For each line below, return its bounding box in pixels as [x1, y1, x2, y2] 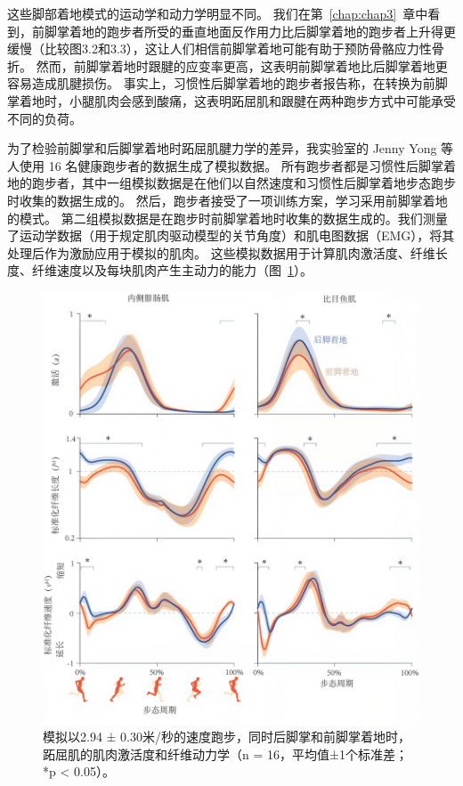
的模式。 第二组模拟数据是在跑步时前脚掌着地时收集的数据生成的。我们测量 [7, 208, 448, 227]
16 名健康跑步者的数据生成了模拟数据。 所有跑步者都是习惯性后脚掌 [48, 156, 443, 174]
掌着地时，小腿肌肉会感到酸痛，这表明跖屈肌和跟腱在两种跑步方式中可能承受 [7, 91, 456, 109]
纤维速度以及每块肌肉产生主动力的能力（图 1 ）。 [31, 261, 313, 280]
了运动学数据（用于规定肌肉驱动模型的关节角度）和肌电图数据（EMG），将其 [7, 226, 455, 245]
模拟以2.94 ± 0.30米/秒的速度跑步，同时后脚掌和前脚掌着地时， [43, 727, 410, 746]
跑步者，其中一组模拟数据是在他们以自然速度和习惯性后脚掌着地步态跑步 [31, 174, 456, 192]
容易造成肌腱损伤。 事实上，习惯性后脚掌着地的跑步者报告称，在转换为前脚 [7, 74, 448, 93]
